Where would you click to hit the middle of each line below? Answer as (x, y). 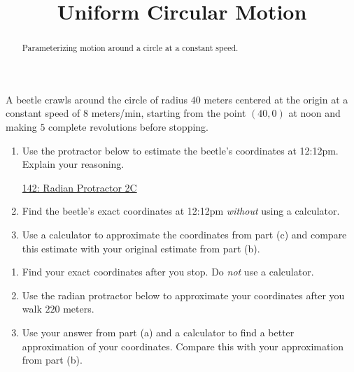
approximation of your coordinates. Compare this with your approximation (183, 346)
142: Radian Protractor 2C (79, 187)
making (21, 127)
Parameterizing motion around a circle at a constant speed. (130, 48)
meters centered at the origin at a (276, 99)
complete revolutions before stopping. (128, 127)
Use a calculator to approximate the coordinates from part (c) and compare (184, 234)
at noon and (314, 113)
